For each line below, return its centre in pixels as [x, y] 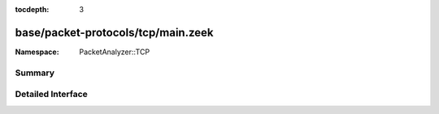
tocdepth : [32, 9]
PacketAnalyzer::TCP [115, 52]
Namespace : [37, 52]
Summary [35, 73]
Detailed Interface [52, 95]
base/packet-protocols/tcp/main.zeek [114, 32]
